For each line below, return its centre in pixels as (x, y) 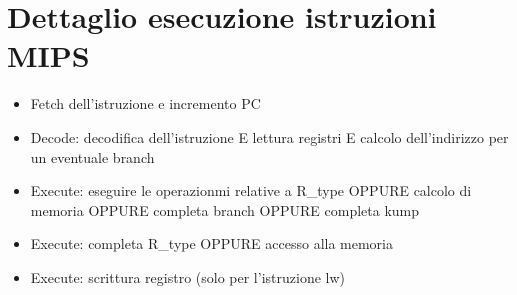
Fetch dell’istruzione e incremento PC (145, 103)
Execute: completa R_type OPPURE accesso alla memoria (212, 243)
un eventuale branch (92, 156)
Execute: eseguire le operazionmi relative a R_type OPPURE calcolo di (251, 190)
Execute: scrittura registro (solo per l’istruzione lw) (187, 276)
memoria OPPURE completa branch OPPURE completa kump (225, 209)
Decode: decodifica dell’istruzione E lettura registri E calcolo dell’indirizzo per (269, 136)
